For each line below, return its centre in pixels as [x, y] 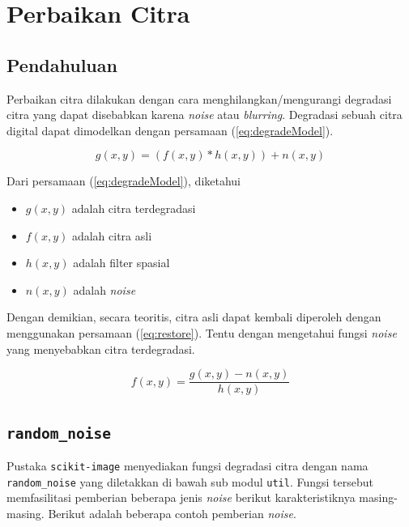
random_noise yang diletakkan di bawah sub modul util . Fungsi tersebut [190, 481]
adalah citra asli [112, 235]
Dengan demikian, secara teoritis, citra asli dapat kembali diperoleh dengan [194, 317]
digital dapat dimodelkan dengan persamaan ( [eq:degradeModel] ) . [170, 130]
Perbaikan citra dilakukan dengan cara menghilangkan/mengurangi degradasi [199, 98]
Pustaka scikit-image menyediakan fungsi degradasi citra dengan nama [187, 465]
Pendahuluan [62, 64]
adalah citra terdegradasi [134, 208]
